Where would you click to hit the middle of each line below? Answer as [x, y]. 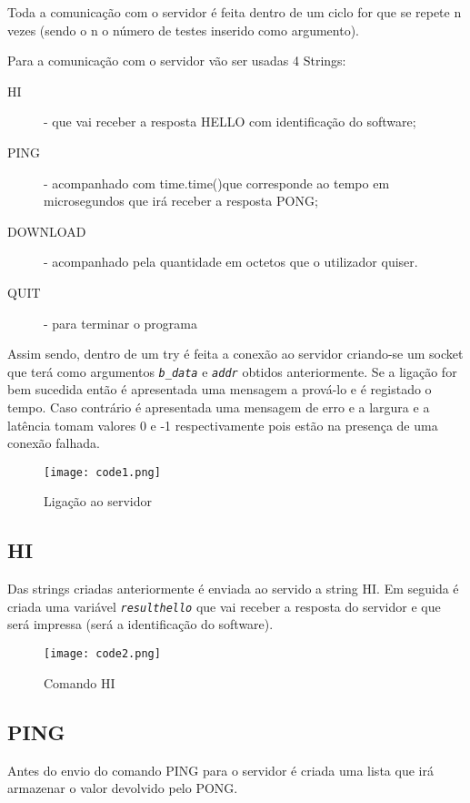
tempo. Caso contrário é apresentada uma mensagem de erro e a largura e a [219, 407]
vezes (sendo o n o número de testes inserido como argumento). [183, 30]
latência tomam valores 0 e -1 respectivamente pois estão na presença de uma [223, 425]
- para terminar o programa [120, 323]
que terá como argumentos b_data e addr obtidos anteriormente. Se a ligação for [232, 371]
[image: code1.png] [102, 472]
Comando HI [80, 682]
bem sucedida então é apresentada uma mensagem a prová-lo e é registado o [220, 389]
